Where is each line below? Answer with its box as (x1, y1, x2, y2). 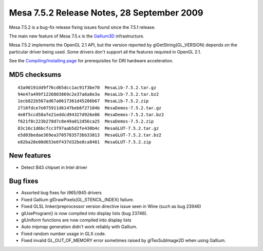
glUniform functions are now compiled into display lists (21, 217, 131, 223)
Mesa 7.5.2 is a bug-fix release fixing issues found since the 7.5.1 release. (9, 24, 156, 30)
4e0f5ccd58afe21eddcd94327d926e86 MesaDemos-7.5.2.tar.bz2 (18, 112, 164, 118)
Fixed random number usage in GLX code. (21, 231, 106, 236)
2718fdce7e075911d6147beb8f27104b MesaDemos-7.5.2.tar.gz (18, 105, 162, 110)
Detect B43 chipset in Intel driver (21, 164, 88, 170)
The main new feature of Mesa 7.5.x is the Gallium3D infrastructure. (9, 33, 145, 39)
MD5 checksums (9, 71, 62, 79)
